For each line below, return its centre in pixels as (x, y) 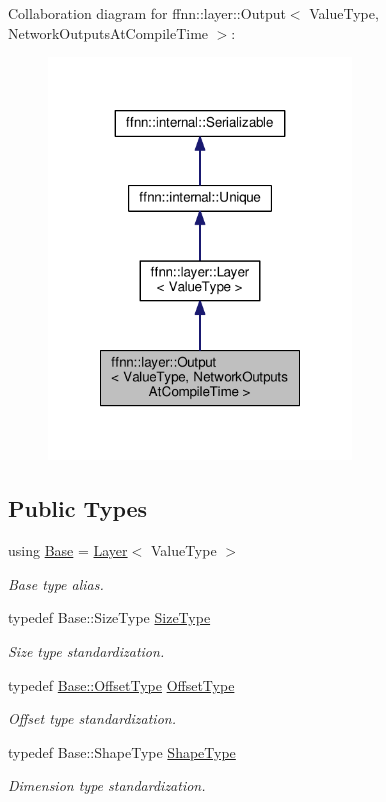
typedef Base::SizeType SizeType (109, 617)
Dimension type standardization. (107, 785)
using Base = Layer (68, 550)
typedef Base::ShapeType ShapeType (122, 751)
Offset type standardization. (92, 718)
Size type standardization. (86, 650)
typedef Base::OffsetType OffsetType (121, 684)
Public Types (78, 508)
